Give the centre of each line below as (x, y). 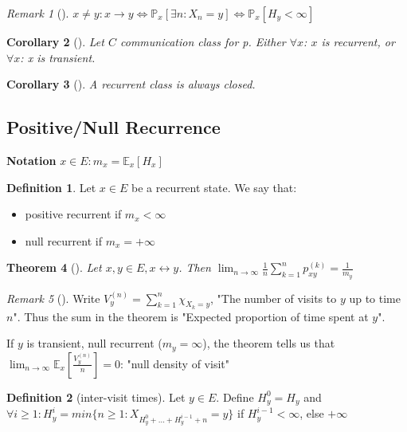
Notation (31, 160)
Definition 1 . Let (51, 187)
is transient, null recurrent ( (94, 343)
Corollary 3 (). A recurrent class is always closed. (131, 84)
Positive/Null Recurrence (113, 127)
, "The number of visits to (273, 298)
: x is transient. (58, 57)
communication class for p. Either (203, 41)
